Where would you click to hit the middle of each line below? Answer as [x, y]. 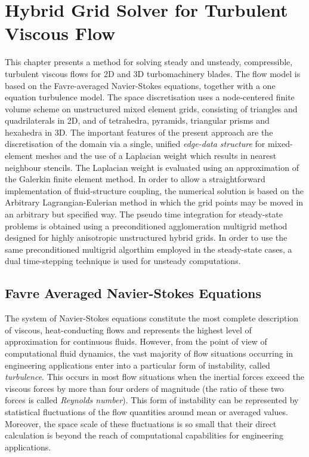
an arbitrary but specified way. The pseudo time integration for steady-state [144, 214]
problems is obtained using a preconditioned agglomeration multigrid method [146, 226]
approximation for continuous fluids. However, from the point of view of [136, 341]
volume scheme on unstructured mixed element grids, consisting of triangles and [151, 108]
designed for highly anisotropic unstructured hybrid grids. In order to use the [146, 237]
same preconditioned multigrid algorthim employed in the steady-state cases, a [149, 249]
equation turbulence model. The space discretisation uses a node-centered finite [150, 97]
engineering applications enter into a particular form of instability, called [137, 365]
